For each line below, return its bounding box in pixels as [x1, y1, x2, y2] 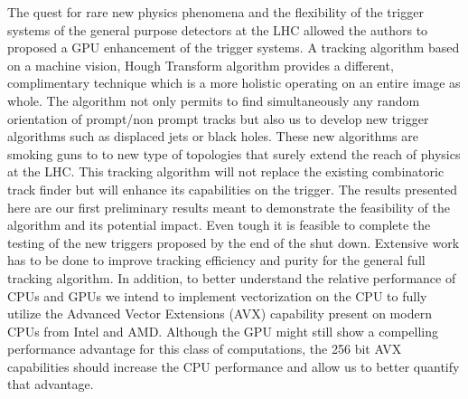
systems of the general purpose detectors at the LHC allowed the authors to [7, 20, 428, 39]
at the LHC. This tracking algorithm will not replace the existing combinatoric [7, 162, 445, 181]
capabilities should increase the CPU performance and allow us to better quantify [7, 356, 460, 375]
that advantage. [7, 375, 94, 394]
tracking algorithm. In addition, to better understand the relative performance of [7, 268, 456, 287]
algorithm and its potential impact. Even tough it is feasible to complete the [7, 215, 431, 234]
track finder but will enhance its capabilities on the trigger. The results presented [7, 179, 458, 198]
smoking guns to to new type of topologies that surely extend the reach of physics [7, 144, 461, 163]
